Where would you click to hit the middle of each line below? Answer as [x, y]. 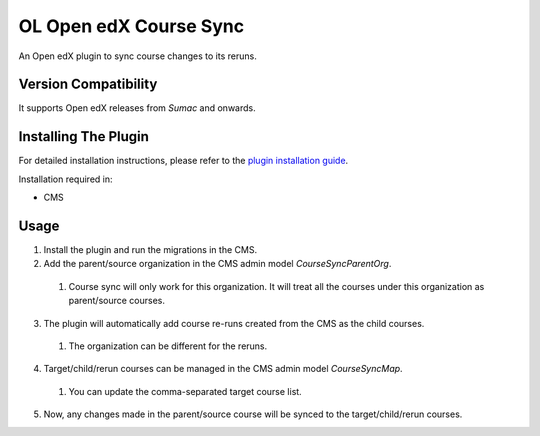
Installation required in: [65, 179]
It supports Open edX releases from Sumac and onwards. [137, 108]
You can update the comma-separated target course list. [185, 391]
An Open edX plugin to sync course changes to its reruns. [137, 56]
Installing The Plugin [84, 136]
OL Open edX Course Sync [131, 26]
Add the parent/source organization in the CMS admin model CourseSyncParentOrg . [217, 264]
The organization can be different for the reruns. [168, 346]
